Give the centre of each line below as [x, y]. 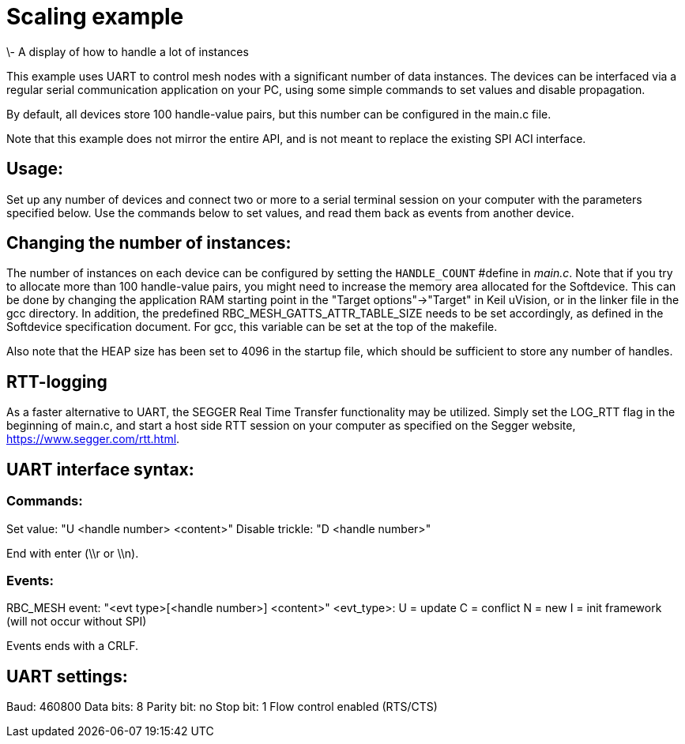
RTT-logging [57, 381]
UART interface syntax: [100, 469]
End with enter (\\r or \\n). [73, 553]
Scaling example [95, 17]
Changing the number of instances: [149, 243]
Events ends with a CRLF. [72, 646]
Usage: [35, 169]
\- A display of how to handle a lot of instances [128, 51]
